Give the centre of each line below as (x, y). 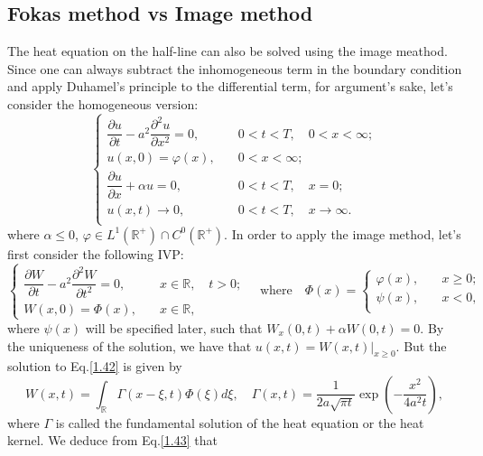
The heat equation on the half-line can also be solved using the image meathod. (228, 51)
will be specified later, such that (174, 327)
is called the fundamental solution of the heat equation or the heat (240, 422)
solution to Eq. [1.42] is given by (95, 366)
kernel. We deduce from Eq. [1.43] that (112, 440)
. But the (421, 345)
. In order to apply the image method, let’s (343, 233)
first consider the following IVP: (96, 253)
